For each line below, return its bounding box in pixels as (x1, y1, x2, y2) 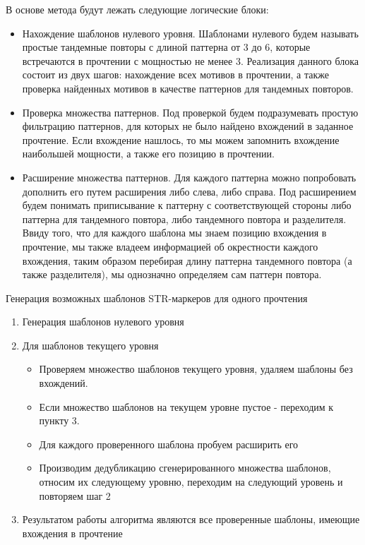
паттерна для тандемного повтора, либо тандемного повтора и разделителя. (22, 211, 347, 226)
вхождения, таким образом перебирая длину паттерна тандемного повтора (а (22, 253, 352, 268)
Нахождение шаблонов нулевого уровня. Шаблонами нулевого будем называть (22, 25, 359, 40)
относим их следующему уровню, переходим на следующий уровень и (39, 474, 343, 489)
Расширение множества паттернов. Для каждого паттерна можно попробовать (22, 169, 357, 184)
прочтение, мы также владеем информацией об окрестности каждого (22, 239, 318, 253)
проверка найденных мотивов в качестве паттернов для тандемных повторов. (22, 80, 354, 95)
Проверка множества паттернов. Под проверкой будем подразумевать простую (22, 104, 359, 119)
